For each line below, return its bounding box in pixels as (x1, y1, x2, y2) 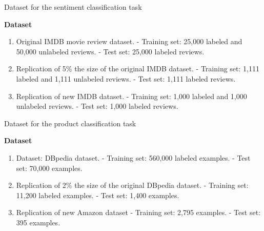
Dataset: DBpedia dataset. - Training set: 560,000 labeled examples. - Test (16, 152, 251, 163)
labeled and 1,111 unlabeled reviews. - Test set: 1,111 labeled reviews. (16, 73, 236, 84)
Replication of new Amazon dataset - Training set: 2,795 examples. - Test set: (16, 207, 260, 218)
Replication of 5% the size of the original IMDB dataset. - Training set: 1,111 (16, 63, 259, 74)
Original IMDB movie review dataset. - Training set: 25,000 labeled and (16, 36, 242, 47)
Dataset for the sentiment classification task (4, 2, 142, 12)
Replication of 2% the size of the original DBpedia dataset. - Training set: (16, 180, 249, 190)
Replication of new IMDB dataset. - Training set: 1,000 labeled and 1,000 (16, 90, 247, 101)
